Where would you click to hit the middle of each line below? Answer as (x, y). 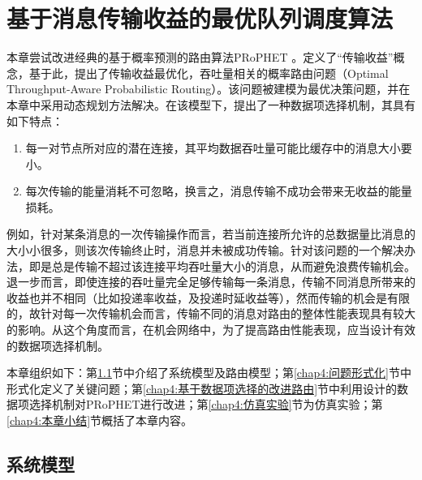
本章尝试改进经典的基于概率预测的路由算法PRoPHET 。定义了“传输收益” (200, 57)
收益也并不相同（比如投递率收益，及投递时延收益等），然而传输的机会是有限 (208, 297)
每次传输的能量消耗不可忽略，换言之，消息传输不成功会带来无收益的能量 (219, 191)
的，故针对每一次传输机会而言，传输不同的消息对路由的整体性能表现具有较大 (211, 313)
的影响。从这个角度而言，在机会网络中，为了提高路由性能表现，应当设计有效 (211, 330)
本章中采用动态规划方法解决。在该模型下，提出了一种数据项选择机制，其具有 (211, 104)
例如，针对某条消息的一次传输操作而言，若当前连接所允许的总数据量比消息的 (211, 234)
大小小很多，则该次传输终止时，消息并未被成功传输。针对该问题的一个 (194, 250)
